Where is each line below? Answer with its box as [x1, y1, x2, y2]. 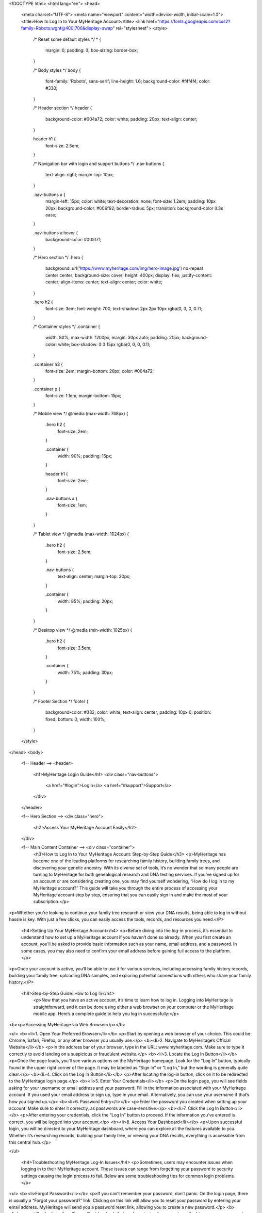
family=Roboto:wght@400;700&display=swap [21, 25, 113, 31]
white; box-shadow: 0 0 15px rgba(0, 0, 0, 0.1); [58, 341, 150, 347]
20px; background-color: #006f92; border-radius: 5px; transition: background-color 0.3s [45, 205, 223, 211]
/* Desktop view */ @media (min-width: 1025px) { [33, 627, 132, 633]
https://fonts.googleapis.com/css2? [159, 18, 230, 24]
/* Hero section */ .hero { [33, 254, 83, 260]
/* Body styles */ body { [33, 67, 81, 73]
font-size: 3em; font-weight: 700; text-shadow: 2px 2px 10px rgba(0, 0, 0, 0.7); [45, 306, 203, 311]
